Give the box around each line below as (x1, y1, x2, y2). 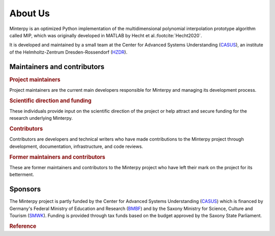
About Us (9, 8, 50, 19)
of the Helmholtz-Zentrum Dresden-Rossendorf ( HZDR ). (9, 49, 127, 55)
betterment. (9, 171, 34, 178)
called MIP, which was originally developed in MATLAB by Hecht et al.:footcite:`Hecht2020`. (9, 32, 202, 38)
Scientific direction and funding (9, 97, 92, 104)
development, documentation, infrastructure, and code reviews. (9, 143, 144, 149)
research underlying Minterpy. (9, 115, 73, 121)
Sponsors (9, 185, 41, 194)
